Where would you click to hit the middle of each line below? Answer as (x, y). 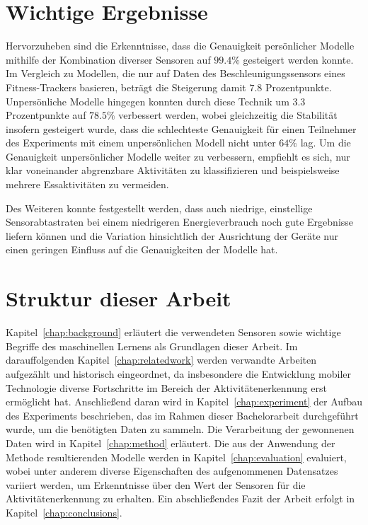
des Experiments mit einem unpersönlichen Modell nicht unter (141, 143)
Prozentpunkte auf (46, 115)
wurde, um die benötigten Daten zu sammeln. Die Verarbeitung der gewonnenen (180, 429)
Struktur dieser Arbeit (119, 298)
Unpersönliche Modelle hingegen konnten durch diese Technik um (148, 101)
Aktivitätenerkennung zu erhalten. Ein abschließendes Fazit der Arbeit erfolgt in (180, 498)
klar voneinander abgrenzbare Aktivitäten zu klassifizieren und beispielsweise (173, 170)
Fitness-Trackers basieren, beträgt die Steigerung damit (126, 87)
